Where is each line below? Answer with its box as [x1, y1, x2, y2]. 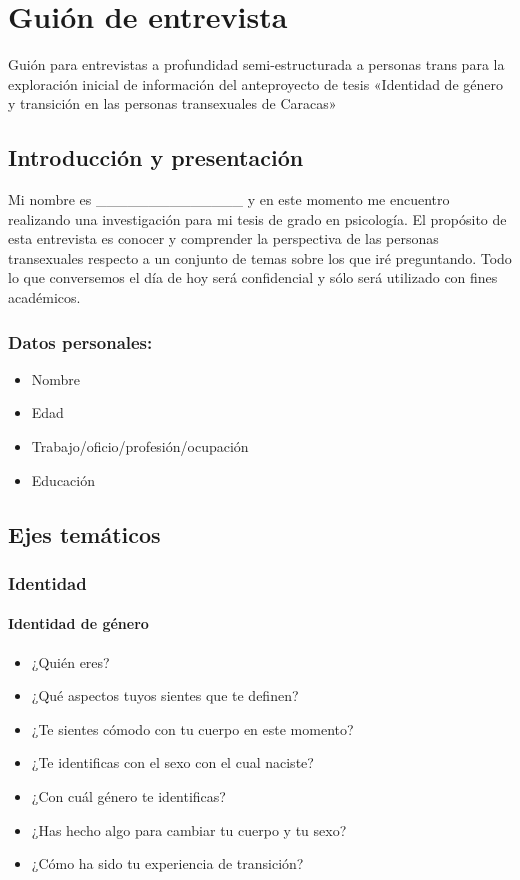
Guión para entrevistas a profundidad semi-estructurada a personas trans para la [8, 54, 505, 75]
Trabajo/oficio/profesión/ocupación [31, 436, 249, 457]
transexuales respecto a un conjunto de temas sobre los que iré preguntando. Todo [8, 247, 512, 268]
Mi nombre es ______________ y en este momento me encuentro [8, 189, 450, 210]
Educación [31, 469, 96, 490]
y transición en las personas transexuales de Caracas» [8, 93, 337, 114]
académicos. [8, 287, 81, 308]
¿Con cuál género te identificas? [31, 786, 226, 807]
